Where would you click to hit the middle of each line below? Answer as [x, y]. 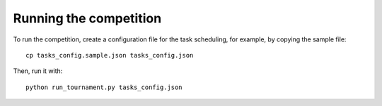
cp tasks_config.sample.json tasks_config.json [110, 55]
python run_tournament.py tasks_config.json [104, 87]
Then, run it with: [38, 71]
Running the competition [87, 18]
